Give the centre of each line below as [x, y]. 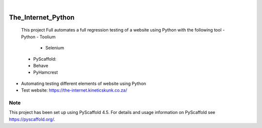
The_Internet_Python [42, 17]
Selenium [55, 48]
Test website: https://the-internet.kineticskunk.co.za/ [74, 90]
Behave [41, 65]
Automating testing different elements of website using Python [84, 83]
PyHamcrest [46, 72]
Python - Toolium [38, 37]
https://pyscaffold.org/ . [32, 119]
